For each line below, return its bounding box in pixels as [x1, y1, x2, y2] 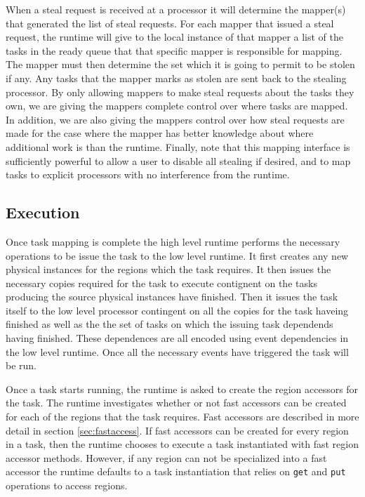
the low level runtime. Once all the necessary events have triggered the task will [6, 344, 349, 359]
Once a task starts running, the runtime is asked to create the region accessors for [6, 381, 359, 396]
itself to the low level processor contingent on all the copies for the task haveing [6, 303, 349, 317]
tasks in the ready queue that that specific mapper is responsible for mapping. [6, 43, 343, 58]
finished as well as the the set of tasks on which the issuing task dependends [6, 317, 333, 331]
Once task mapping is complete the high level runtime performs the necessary [6, 234, 340, 249]
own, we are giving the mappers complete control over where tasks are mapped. [6, 98, 348, 113]
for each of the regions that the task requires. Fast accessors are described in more [6, 409, 359, 424]
